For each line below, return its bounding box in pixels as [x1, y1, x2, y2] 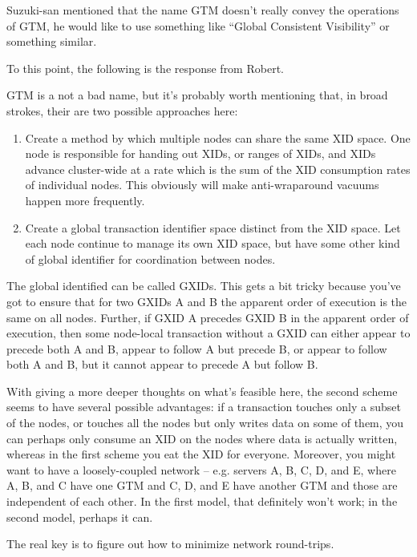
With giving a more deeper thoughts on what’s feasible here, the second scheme [6, 382, 398, 399]
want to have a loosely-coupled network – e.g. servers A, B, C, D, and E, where [6, 461, 396, 478]
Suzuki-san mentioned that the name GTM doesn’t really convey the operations [6, 2, 399, 18]
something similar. [6, 33, 97, 50]
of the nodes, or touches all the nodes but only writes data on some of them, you [6, 414, 404, 431]
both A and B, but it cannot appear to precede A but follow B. [6, 356, 318, 373]
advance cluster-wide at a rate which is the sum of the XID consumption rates [25, 160, 411, 177]
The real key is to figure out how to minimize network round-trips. [6, 535, 334, 552]
